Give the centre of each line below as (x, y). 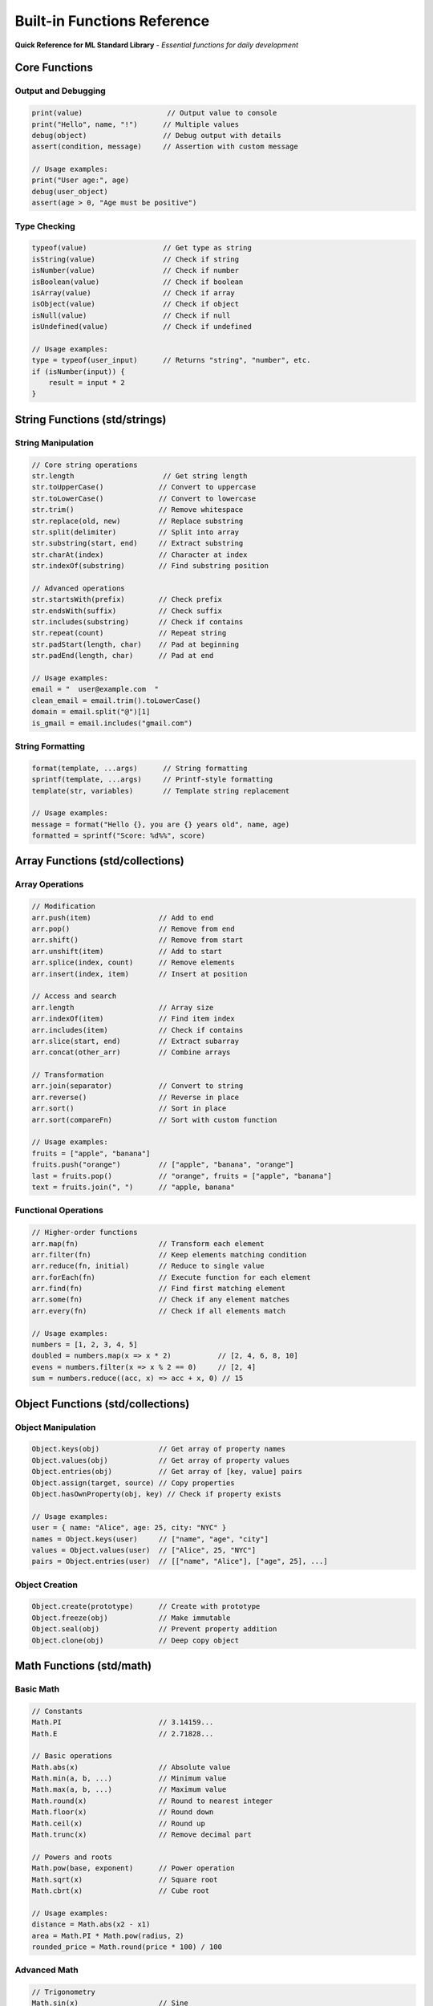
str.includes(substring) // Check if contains (138, 622)
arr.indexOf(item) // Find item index (134, 1019)
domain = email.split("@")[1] (91, 712)
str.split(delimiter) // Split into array (136, 532)
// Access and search (74, 996)
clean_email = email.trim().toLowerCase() (116, 700)
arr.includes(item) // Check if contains (138, 1030)
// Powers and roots (72, 1857)
